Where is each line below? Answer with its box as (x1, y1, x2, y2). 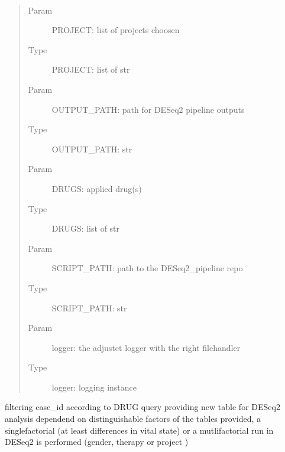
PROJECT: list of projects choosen (51, 24, 180, 36)
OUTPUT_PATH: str (51, 142, 132, 155)
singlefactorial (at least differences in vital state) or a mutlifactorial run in (5, 424, 274, 436)
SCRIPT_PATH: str (51, 301, 127, 314)
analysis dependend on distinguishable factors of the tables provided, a (5, 412, 261, 425)
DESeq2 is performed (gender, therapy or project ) (5, 435, 189, 448)
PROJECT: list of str (51, 63, 130, 76)
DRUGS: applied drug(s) (51, 182, 142, 194)
